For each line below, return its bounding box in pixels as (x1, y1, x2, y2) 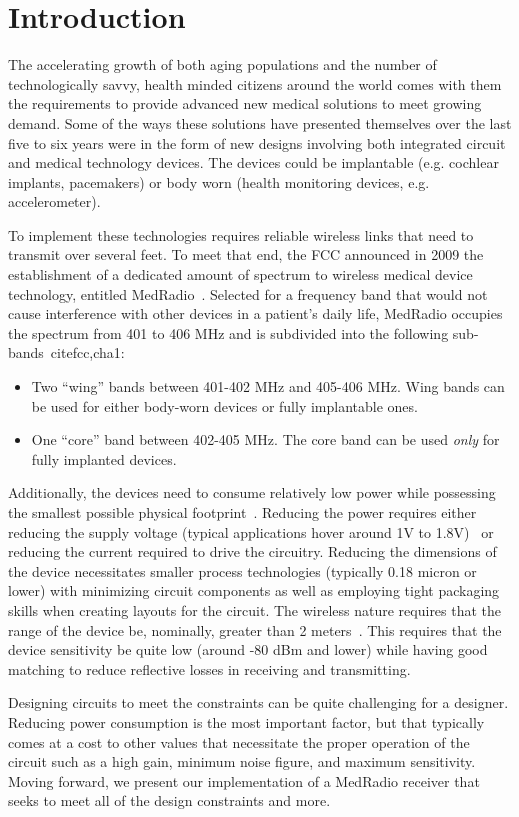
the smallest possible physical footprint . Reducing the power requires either (8, 502, 477, 522)
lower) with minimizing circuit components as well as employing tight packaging (8, 580, 500, 601)
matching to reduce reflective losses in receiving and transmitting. (8, 658, 411, 679)
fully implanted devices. (31, 448, 177, 469)
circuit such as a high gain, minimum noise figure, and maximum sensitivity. (8, 751, 476, 772)
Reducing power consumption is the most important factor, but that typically (8, 711, 485, 732)
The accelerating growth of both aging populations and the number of (8, 54, 437, 75)
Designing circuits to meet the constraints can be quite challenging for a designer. (8, 692, 509, 713)
